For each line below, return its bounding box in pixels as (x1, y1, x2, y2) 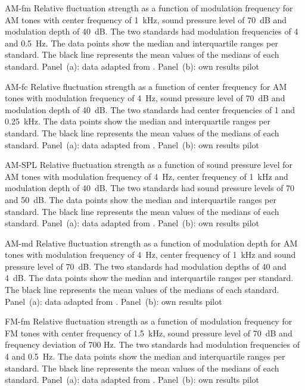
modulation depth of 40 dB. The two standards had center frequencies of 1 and (5, 103, 295, 116)
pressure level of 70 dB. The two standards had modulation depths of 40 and (5, 260, 287, 272)
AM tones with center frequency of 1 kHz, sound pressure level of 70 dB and (5, 13, 287, 26)
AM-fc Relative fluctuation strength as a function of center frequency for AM (5, 80, 287, 92)
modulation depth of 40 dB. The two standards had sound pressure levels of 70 (5, 182, 295, 194)
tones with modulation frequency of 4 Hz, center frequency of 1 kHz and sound (5, 248, 296, 261)
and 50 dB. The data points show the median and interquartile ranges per (5, 193, 276, 205)
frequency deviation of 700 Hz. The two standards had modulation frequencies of (5, 338, 300, 351)
